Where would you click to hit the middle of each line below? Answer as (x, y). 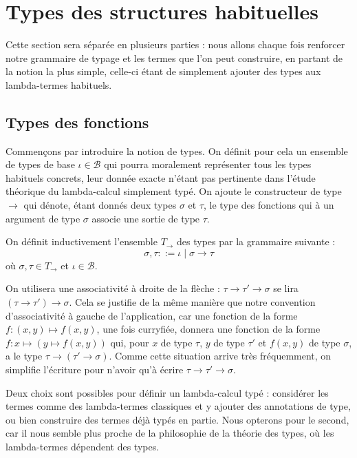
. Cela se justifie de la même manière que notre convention (192, 302)
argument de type (43, 218)
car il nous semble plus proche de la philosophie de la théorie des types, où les (170, 433)
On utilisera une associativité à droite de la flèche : (113, 288)
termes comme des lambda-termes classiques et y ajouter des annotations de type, (178, 406)
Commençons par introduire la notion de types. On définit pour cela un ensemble (177, 150)
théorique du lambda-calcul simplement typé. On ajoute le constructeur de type (174, 191)
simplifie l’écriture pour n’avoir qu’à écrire (95, 369)
